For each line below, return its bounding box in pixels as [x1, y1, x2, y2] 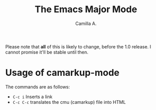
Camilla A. [75, 20, 97, 26]
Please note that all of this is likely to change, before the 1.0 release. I [5, 43, 151, 49]
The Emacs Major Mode [35, 4, 137, 15]
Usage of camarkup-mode [5, 67, 120, 78]
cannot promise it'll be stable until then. [5, 49, 88, 55]
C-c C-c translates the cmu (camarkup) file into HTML [12, 99, 126, 105]
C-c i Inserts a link [12, 93, 53, 100]
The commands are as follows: [5, 84, 70, 90]
